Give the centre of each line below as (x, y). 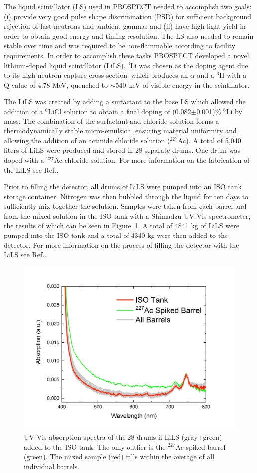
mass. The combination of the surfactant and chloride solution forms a (112, 121)
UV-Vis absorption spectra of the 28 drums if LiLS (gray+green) (123, 436)
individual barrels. (52, 466)
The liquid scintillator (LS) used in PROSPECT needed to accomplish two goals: (128, 6)
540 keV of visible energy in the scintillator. (182, 84)
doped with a (24, 160)
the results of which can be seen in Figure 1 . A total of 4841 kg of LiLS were (122, 225)
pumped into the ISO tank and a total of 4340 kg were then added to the (116, 235)
